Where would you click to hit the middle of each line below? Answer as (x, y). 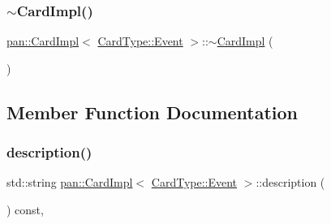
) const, (25, 209)
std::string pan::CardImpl (70, 182)
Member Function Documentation (153, 112)
